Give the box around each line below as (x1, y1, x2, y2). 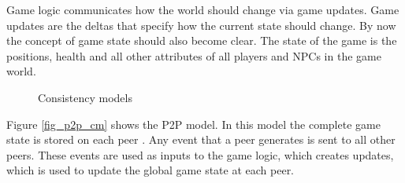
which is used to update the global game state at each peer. (6, 162, 295, 178)
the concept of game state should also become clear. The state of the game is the (6, 32, 397, 49)
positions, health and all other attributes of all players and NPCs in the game (6, 47, 381, 64)
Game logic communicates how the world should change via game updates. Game (6, 2, 399, 17)
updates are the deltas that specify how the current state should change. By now (6, 16, 396, 33)
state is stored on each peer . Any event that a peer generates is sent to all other (6, 131, 396, 148)
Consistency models (38, 89, 132, 105)
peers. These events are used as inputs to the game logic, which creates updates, (6, 146, 394, 163)
